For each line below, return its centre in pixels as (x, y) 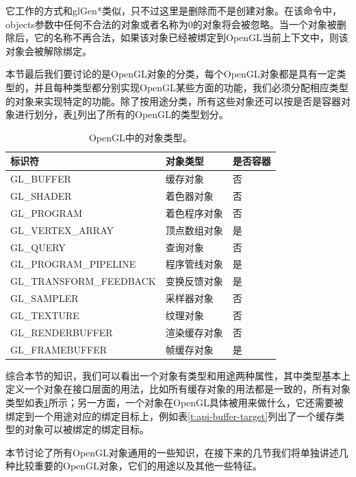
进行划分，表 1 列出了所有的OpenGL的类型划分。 (122, 114)
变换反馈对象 (194, 281)
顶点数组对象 (194, 230)
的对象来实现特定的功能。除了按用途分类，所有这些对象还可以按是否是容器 (173, 101)
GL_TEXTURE (45, 315)
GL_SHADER (41, 196)
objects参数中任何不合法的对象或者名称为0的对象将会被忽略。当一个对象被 (171, 24)
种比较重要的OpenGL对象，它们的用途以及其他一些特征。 (134, 466)
